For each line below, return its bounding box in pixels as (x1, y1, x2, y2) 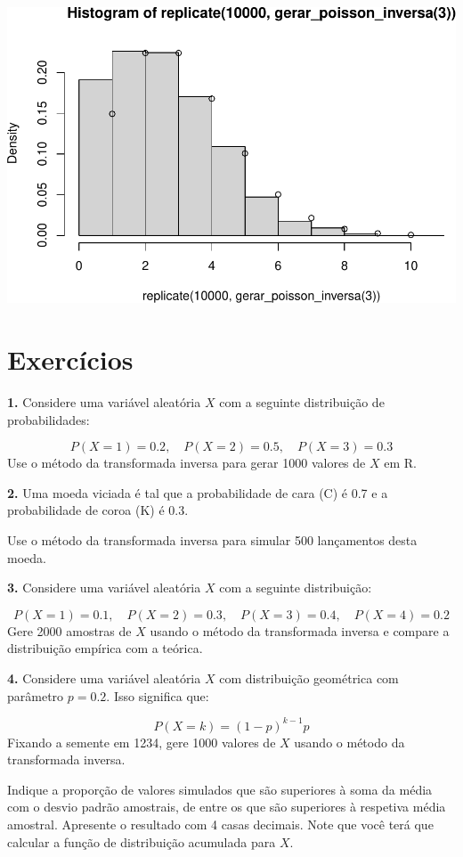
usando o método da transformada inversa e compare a (150, 621, 450, 640)
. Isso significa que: (106, 686, 209, 705)
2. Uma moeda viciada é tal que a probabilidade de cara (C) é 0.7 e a (7, 483, 388, 502)
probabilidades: (7, 410, 90, 428)
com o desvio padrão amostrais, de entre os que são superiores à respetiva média (7, 797, 446, 816)
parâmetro (7, 686, 64, 705)
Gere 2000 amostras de (7, 621, 132, 640)
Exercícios (7, 341, 134, 378)
